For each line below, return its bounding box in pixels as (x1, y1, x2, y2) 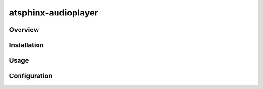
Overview (9, 26, 39, 34)
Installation (9, 41, 44, 49)
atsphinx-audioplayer (9, 7, 98, 18)
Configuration (9, 72, 53, 80)
